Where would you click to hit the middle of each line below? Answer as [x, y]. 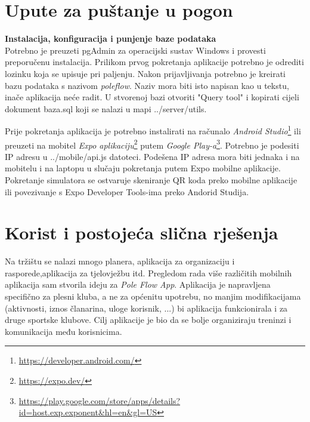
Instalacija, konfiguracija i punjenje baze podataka [111, 38]
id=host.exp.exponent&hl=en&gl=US [88, 412]
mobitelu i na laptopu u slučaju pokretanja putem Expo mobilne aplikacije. [143, 168]
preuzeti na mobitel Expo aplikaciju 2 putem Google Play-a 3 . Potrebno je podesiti [152, 144]
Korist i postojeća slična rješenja [142, 232]
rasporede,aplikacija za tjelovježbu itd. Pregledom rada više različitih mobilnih [148, 272]
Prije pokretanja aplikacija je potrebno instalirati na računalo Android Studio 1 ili [153, 130]
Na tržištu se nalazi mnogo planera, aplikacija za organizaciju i [120, 261]
